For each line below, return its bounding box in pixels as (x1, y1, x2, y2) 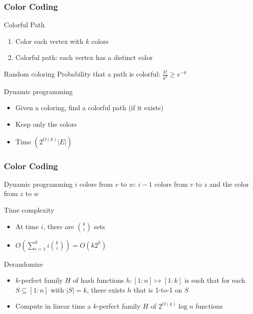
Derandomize (4, 258, 43, 269)
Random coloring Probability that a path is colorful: (4, 69, 160, 78)
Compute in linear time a (15, 301, 91, 311)
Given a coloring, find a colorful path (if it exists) (15, 102, 164, 113)
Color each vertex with (15, 36, 84, 46)
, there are (43, 221, 74, 231)
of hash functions (73, 275, 124, 285)
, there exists (87, 284, 125, 294)
